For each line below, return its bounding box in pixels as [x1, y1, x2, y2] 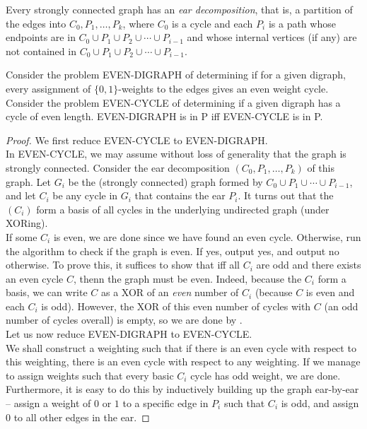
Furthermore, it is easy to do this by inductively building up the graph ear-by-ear [6, 382, 359, 396]
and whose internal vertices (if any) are [187, 30, 357, 45]
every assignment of [6, 81, 91, 95]
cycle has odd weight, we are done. [190, 368, 341, 382]
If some [6, 229, 37, 244]
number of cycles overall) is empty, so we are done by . [6, 312, 243, 327]
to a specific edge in [122, 396, 209, 411]
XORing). [6, 216, 48, 230]
